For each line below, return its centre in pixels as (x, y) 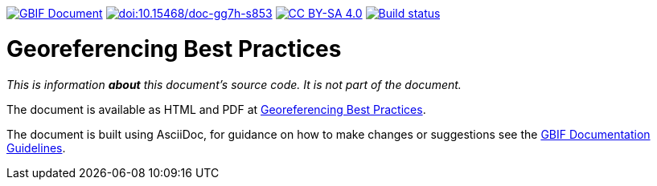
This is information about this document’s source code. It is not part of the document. (234, 84)
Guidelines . (36, 148)
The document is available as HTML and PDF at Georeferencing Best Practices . (216, 109)
